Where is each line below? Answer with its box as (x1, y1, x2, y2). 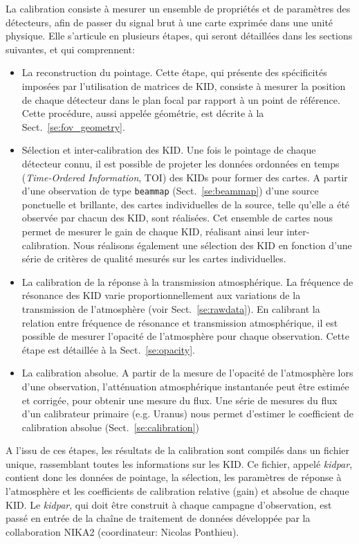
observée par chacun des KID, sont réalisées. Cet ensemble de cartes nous (21, 210, 333, 225)
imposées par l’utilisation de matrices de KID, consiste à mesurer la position (21, 78, 346, 93)
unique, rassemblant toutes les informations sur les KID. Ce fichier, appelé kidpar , (6, 456, 353, 471)
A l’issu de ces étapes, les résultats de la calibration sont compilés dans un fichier (6, 443, 350, 457)
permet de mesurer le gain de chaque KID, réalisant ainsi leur (21, 224, 284, 238)
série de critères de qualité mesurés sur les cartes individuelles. (21, 251, 286, 266)
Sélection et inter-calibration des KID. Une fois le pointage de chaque (21, 143, 316, 157)
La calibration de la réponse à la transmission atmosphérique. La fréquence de (21, 274, 353, 289)
